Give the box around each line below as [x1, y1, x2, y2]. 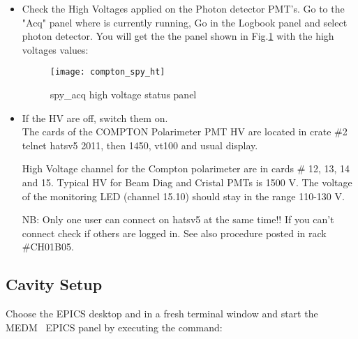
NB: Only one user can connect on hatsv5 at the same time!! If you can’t [22, 212, 334, 227]
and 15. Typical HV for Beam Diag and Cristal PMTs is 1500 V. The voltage [22, 175, 352, 189]
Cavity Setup [6, 273, 103, 295]
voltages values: [22, 42, 89, 56]
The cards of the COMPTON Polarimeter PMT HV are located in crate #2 [22, 124, 348, 139]
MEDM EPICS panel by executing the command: [6, 319, 223, 334]
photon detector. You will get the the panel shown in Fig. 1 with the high [22, 29, 334, 43]
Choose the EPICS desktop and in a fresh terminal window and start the [6, 306, 318, 321]
